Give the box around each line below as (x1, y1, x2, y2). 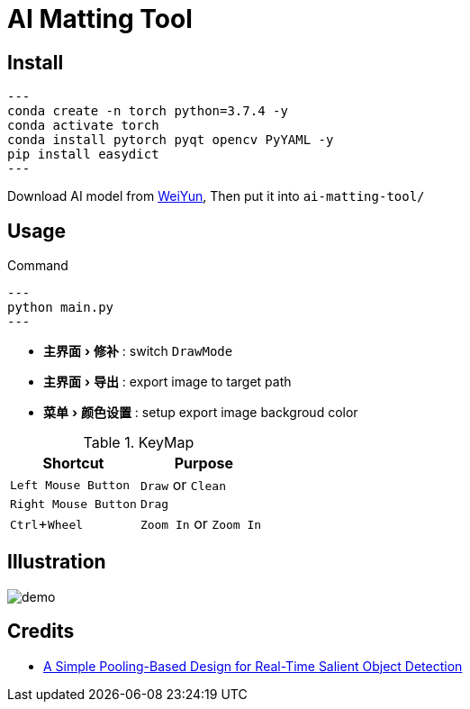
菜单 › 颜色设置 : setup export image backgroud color (43, 404, 358, 421)
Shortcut (42, 454, 104, 473)
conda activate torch (7, 118, 159, 133)
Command (7, 258, 68, 274)
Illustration (7, 550, 106, 574)
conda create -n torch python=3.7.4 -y (7, 104, 288, 119)
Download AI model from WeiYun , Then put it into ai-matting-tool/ (7, 188, 425, 205)
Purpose (174, 454, 234, 473)
